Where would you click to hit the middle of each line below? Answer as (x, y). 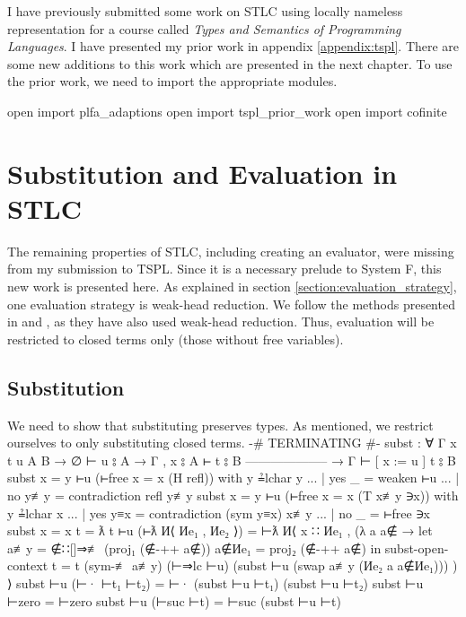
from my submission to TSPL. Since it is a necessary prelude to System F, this (224, 269)
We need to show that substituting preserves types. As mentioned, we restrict (220, 425)
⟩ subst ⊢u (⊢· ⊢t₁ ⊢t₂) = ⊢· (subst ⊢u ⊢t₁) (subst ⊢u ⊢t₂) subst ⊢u (215, 582)
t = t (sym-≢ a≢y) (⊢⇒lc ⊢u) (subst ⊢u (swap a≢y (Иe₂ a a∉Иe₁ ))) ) (255, 565)
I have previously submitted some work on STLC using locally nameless (205, 11)
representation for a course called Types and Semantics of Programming (204, 28)
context (28, 565)
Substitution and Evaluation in (202, 173)
